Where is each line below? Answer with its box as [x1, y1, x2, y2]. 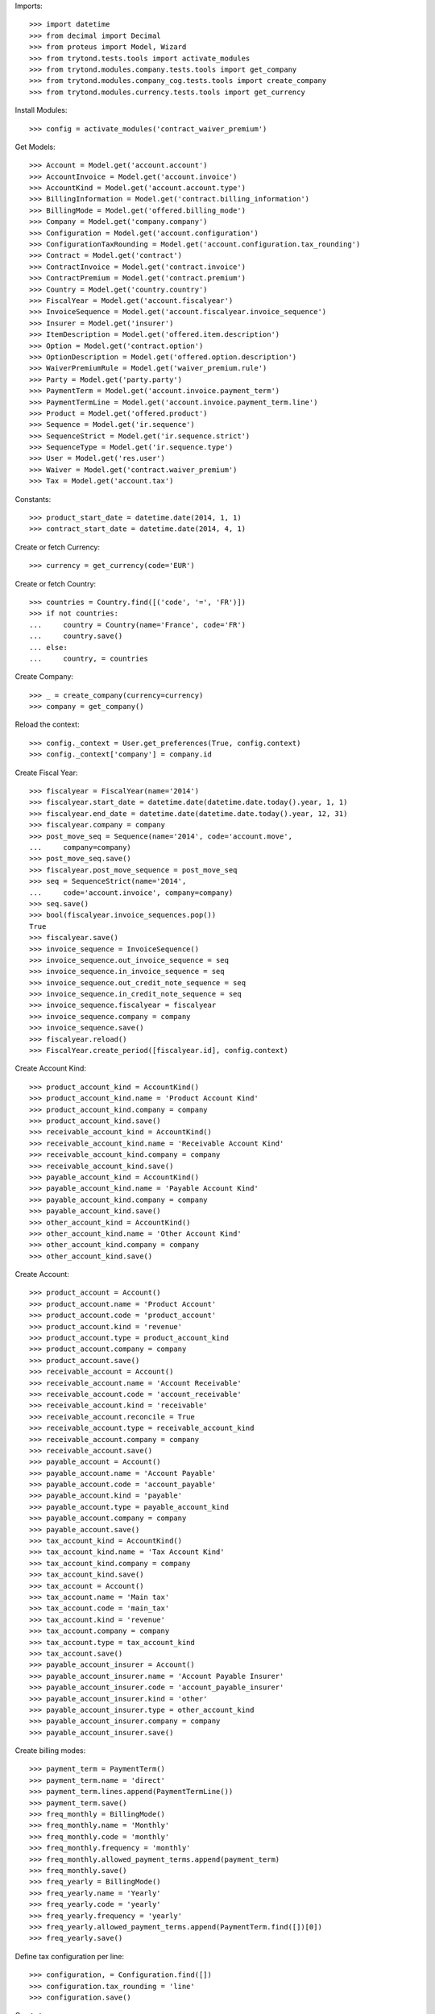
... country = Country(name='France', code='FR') [29, 620, 246, 629]
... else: [29, 643, 68, 652]
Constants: [14, 494, 52, 503]
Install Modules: [14, 106, 68, 115]
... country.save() [29, 632, 123, 640]
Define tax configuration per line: [14, 1951, 125, 1961]
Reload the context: [14, 719, 80, 729]
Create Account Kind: [14, 1063, 86, 1073]
